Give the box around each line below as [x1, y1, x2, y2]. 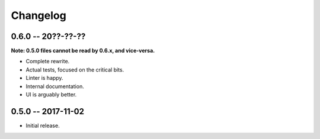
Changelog [11, 9, 66, 22]
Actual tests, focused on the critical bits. [25, 66, 124, 73]
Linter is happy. [25, 75, 63, 82]
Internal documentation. [25, 83, 84, 90]
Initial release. [25, 122, 60, 129]
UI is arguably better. [25, 91, 77, 98]
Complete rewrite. [25, 58, 70, 65]
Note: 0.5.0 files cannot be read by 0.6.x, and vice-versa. [11, 47, 155, 54]
